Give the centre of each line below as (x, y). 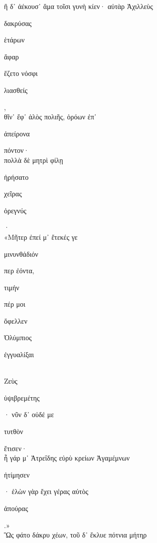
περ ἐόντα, (19, 271)
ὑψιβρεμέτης (22, 397)
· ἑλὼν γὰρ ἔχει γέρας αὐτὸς (46, 491)
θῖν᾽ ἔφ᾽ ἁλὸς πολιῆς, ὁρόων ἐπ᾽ (50, 117)
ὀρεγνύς (15, 210)
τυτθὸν (14, 431)
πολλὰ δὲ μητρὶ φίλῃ (34, 160)
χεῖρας (13, 194)
